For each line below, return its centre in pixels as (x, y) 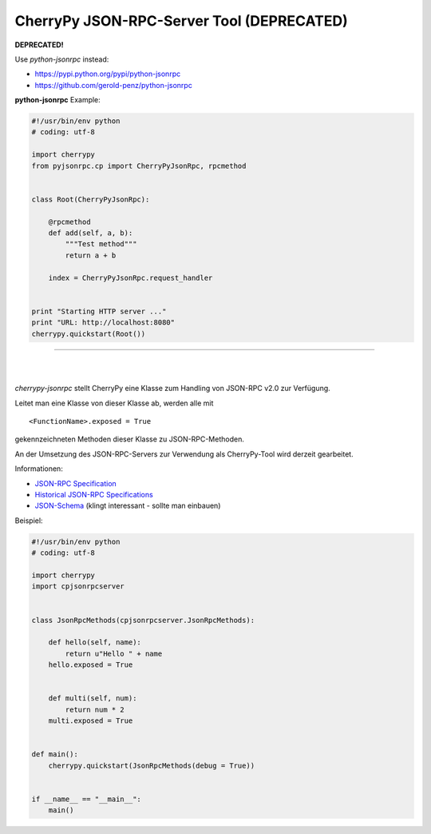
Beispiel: (29, 521)
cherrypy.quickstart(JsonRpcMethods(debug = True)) (152, 765)
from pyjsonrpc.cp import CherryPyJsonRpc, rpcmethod (139, 166)
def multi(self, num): (93, 698)
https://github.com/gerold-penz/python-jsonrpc (114, 85)
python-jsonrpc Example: (58, 100)
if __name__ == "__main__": (86, 799)
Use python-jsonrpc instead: (62, 59)
